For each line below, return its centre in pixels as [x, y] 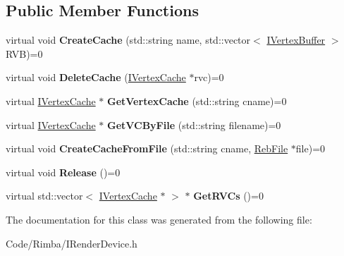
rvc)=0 [209, 77]
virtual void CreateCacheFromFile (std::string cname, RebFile [147, 148]
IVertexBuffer [296, 40]
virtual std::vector [44, 196]
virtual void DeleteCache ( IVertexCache [96, 77]
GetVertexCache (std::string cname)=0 [197, 100]
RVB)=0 [24, 53]
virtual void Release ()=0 [63, 172]
